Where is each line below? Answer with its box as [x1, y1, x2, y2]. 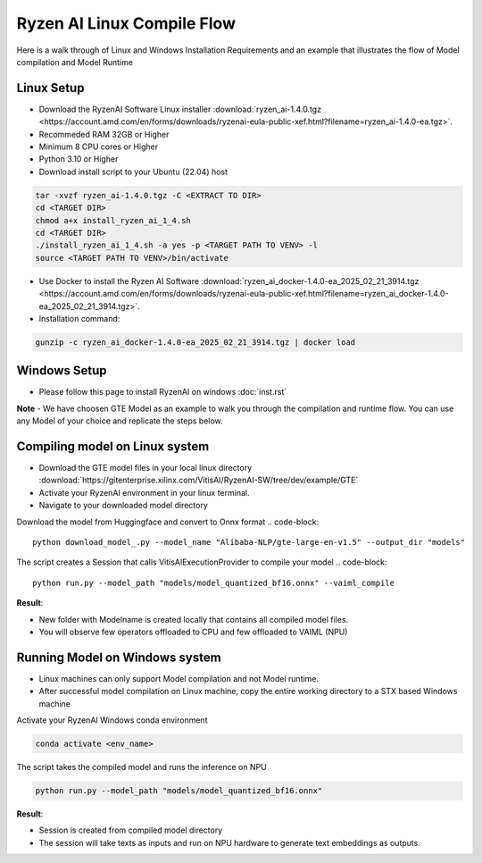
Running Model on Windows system [16, 649, 222, 665]
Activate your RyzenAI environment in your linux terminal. [38, 487, 250, 498]
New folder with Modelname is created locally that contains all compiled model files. [38, 614, 349, 624]
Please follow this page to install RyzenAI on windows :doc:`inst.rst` [38, 387, 287, 398]
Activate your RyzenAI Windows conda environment [16, 715, 208, 725]
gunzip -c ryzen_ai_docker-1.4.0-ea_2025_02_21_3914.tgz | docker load [35, 337, 356, 348]
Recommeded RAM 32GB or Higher [38, 129, 170, 139]
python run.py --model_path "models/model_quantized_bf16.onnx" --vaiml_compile [32, 577, 395, 588]
